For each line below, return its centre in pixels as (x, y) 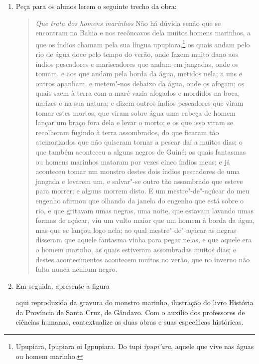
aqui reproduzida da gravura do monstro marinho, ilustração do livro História (134, 302)
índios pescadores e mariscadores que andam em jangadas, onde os (137, 64)
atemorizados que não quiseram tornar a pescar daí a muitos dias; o (139, 142)
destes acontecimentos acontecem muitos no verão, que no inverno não (143, 259)
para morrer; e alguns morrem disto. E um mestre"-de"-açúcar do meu (142, 191)
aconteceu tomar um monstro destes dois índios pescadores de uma (138, 171)
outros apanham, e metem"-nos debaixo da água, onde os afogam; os (140, 83)
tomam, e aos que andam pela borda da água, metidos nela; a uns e (139, 74)
